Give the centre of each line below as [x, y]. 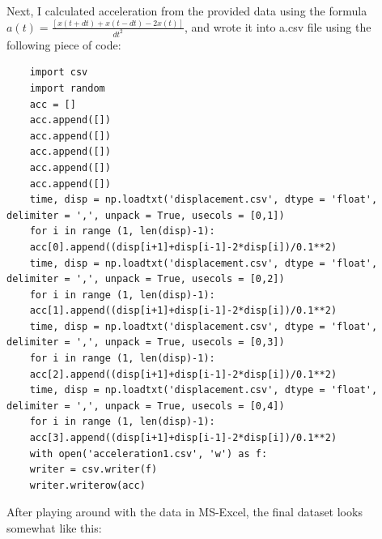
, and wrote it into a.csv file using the [278, 26]
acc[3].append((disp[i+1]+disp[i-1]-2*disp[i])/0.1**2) [183, 438]
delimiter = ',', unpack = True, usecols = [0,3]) [146, 342]
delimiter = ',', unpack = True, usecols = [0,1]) [146, 215]
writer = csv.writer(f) [93, 470]
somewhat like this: [54, 528]
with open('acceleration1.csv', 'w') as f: [149, 453]
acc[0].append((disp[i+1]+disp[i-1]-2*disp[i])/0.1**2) [183, 247]
